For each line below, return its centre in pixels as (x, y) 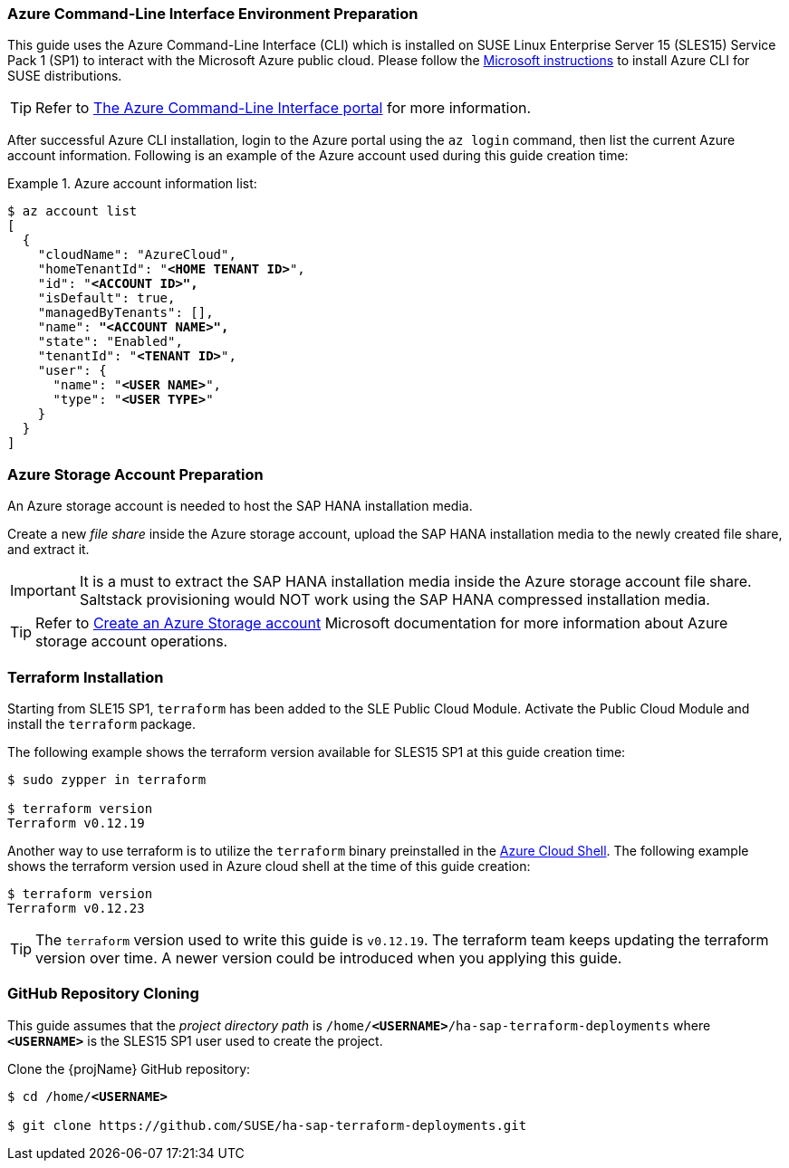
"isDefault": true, (106, 298)
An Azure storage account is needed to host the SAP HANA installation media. (240, 506)
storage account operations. (132, 641)
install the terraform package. (101, 723)
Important (43, 591)
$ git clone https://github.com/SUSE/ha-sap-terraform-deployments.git (267, 1125)
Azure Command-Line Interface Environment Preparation (213, 14)
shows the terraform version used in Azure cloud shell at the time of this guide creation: (269, 866)
